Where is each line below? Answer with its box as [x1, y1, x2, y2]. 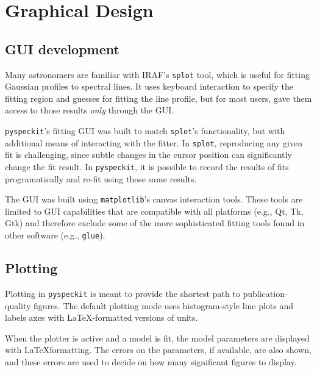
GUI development [5, 39, 119, 58]
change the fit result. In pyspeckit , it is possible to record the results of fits [5, 160, 289, 173]
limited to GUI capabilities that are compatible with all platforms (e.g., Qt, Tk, [5, 204, 304, 217]
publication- [243, 287, 288, 299]
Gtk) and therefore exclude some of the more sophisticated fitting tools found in [5, 216, 305, 229]
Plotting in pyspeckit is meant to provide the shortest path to [5, 287, 240, 299]
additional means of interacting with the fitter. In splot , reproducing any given [5, 136, 302, 149]
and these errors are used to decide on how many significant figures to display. [5, 355, 297, 368]
